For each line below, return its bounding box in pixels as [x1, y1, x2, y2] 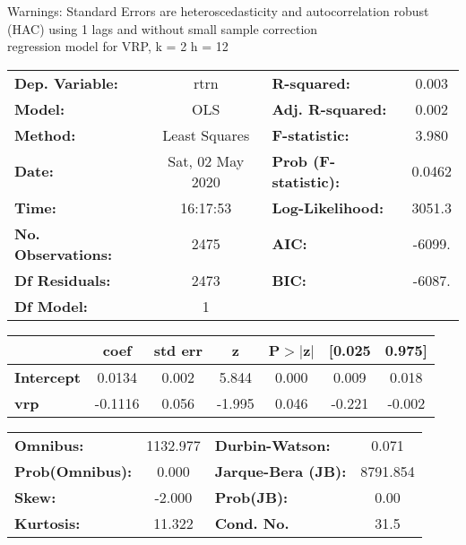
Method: [14, 124, 76, 145]
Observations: [14, 243, 113, 264]
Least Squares [162, 124, 250, 145]
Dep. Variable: [14, 72, 118, 93]
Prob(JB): [214, 486, 289, 507]
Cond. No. [214, 512, 289, 533]
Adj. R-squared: [272, 98, 387, 119]
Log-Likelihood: [272, 196, 384, 218]
